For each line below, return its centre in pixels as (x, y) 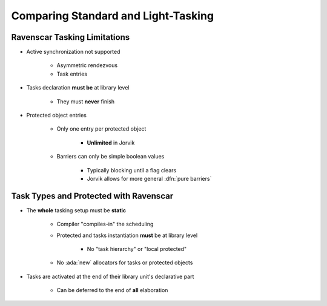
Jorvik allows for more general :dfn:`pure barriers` (149, 178)
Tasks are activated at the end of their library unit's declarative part (110, 276)
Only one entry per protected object (101, 129)
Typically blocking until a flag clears (132, 170)
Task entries (72, 74)
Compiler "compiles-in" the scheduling (105, 224)
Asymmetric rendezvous (87, 65)
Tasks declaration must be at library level (78, 88)
